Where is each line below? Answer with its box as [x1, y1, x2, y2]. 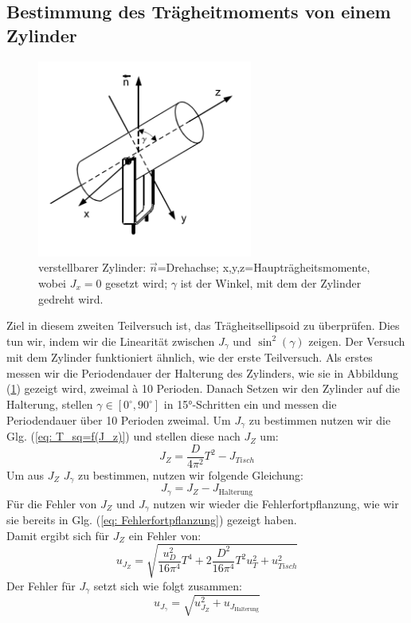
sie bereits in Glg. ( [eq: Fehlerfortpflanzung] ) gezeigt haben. [6, 511, 297, 528]
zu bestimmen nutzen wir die [249, 411, 391, 428]
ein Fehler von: [128, 527, 202, 543]
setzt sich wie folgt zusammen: [93, 577, 242, 594]
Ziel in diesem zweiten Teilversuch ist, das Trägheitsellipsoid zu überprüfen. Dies [6, 317, 400, 334]
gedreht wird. [38, 290, 104, 307]
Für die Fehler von [6, 495, 97, 511]
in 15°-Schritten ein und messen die [163, 396, 337, 413]
